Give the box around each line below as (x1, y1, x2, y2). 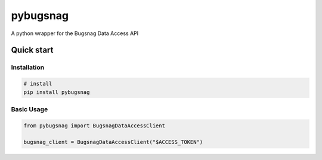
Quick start (11, 45, 54, 55)
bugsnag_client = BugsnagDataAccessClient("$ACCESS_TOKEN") (23, 139, 203, 146)
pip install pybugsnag (23, 89, 90, 95)
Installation (11, 63, 45, 71)
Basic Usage (11, 105, 48, 113)
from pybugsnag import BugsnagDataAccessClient (23, 122, 165, 129)
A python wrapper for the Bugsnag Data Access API (11, 30, 139, 37)
